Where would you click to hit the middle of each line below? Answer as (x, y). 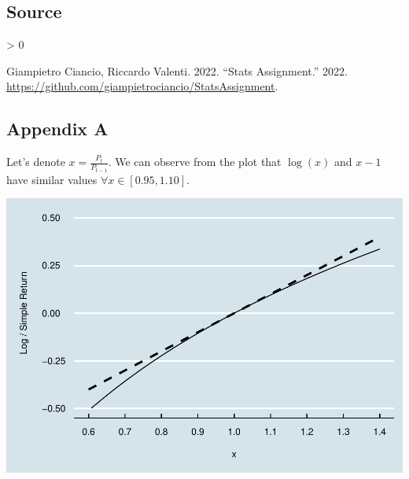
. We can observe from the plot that (195, 162)
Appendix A (57, 129)
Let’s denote (36, 162)
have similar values (52, 179)
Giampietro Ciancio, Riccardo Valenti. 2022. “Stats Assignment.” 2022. (177, 70)
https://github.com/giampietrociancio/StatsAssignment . (142, 86)
